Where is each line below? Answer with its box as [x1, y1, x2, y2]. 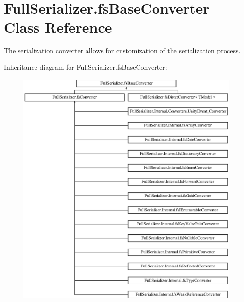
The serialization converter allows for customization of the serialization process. [4, 45, 241, 55]
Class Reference [4, 17, 112, 37]
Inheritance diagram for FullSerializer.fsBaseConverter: [4, 61, 167, 71]
